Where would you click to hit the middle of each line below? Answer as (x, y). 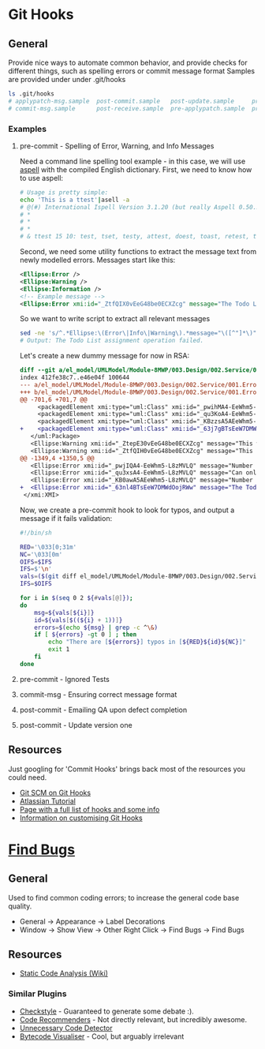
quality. (20, 906)
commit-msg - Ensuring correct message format (98, 694)
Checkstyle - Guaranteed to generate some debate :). (107, 1011)
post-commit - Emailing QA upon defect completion (103, 710)
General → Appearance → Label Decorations (92, 921)
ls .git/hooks (32, 94)
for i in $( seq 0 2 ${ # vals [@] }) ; (76, 598)
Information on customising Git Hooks (81, 818)
